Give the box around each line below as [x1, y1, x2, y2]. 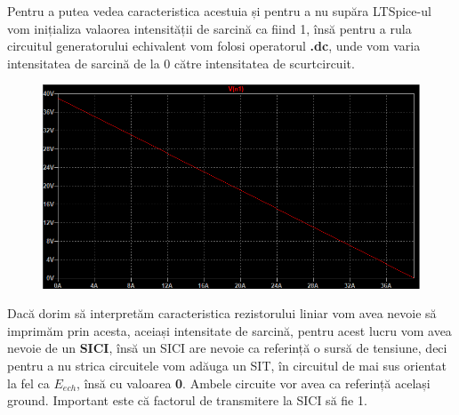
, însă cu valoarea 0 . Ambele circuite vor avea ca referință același [76, 373, 431, 392]
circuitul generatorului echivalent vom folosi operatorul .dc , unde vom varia [7, 36, 421, 55]
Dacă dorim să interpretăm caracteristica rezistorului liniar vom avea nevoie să [7, 304, 437, 323]
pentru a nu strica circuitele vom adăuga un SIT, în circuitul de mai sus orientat [7, 355, 447, 374]
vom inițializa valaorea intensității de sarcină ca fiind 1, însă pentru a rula [7, 19, 412, 37]
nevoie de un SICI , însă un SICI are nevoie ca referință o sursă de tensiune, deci [7, 339, 447, 357]
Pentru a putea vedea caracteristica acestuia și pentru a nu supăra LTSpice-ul [7, 2, 431, 20]
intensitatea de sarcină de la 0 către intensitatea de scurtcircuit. [7, 53, 355, 72]
